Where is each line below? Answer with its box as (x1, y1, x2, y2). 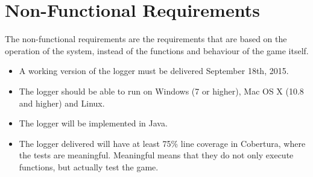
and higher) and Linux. (19, 96, 105, 109)
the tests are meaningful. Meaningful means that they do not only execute (19, 149, 294, 161)
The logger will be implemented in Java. (19, 117, 168, 129)
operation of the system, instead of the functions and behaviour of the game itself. (5, 44, 309, 57)
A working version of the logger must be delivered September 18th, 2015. (19, 64, 289, 77)
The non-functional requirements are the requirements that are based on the (5, 33, 287, 45)
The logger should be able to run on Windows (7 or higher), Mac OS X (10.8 (19, 84, 304, 97)
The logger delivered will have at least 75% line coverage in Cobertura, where (19, 137, 306, 149)
